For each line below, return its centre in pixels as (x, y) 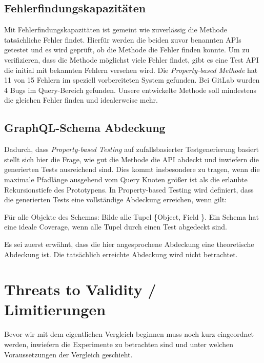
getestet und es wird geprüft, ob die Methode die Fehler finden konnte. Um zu (127, 50)
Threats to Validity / (80, 289)
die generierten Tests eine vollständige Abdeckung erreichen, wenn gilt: (115, 199)
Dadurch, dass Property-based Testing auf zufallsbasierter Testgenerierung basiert (132, 149)
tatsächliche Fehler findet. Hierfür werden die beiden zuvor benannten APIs (123, 39)
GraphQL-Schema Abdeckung (85, 128)
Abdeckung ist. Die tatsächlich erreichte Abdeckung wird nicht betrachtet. (121, 254)
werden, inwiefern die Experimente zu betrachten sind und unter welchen (119, 344)
